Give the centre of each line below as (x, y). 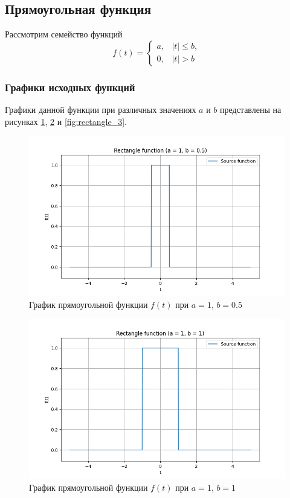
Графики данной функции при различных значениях (101, 110)
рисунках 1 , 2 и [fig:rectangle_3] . (66, 121)
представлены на (250, 110)
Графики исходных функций (70, 87)
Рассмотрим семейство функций (64, 34)
